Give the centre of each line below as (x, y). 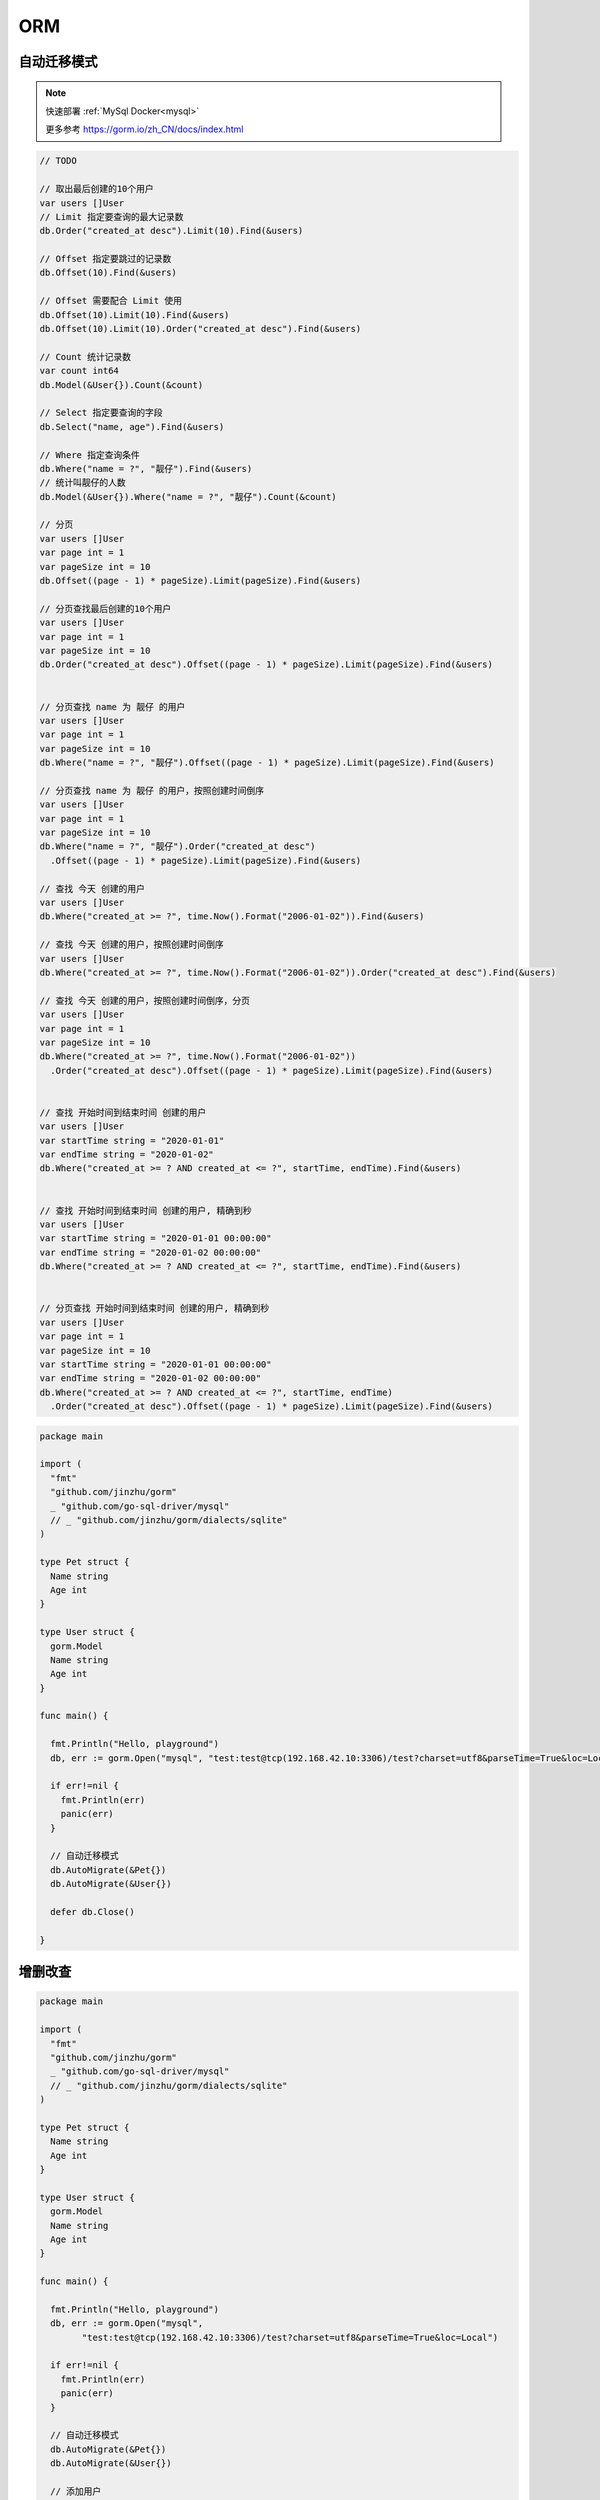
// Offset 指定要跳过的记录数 (105, 259)
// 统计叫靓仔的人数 (82, 483)
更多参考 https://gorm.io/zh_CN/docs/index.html (144, 129)
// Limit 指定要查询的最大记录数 (111, 216)
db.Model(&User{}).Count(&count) (121, 384)
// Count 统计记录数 (85, 356)
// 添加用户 (76, 2491)
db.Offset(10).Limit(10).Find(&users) (134, 314)
